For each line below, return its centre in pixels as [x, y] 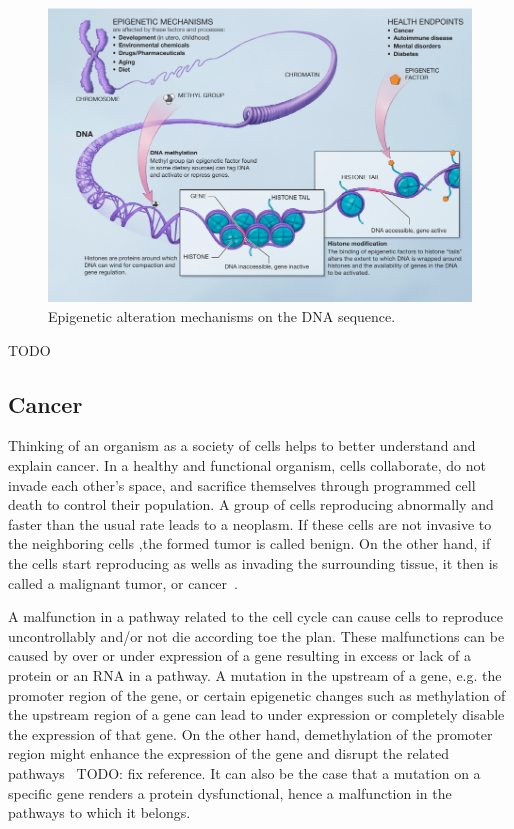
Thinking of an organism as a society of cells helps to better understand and [242, 445]
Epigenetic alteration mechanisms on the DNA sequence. [222, 316]
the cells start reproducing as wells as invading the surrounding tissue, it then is [253, 562]
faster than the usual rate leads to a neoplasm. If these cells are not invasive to [250, 523]
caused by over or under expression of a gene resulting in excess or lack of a [240, 655]
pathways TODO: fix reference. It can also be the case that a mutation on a [244, 772]
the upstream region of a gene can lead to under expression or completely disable [256, 714]
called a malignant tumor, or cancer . [123, 582]
